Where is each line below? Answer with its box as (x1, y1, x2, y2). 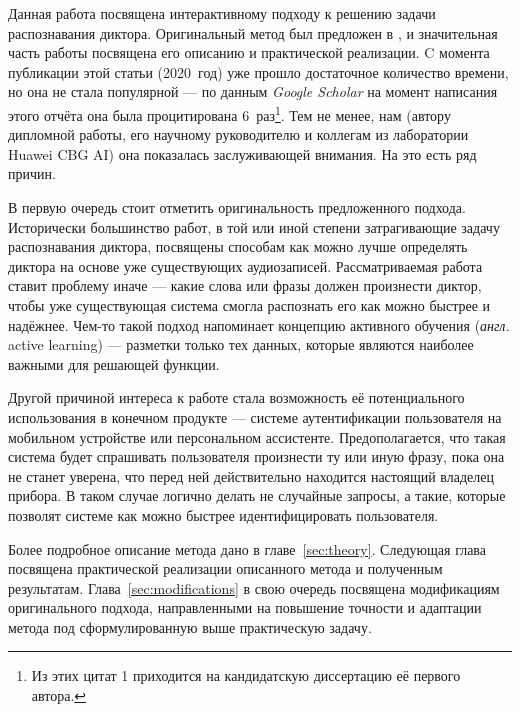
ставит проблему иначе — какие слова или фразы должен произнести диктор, (8, 275, 482, 296)
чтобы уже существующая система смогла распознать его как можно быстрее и (8, 294, 491, 315)
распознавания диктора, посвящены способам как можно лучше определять (8, 236, 468, 257)
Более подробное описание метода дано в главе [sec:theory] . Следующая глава (8, 538, 487, 559)
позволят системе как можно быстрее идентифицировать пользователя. (8, 504, 439, 525)
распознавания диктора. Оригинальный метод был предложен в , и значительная (8, 22, 498, 43)
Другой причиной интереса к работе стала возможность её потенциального (8, 387, 465, 408)
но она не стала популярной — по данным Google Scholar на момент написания (8, 81, 498, 102)
